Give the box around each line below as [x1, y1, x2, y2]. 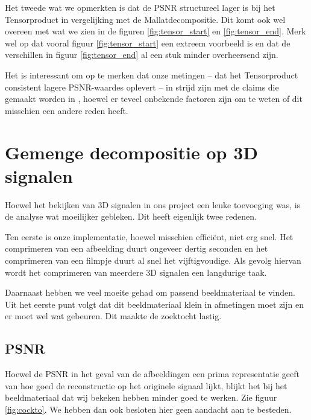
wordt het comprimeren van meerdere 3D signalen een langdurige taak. [5, 266, 267, 278]
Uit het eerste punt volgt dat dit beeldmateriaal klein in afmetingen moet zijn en [5, 297, 304, 310]
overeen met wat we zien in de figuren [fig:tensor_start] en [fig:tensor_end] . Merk [5, 25, 306, 37]
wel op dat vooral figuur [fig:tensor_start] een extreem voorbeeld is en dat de [5, 36, 291, 49]
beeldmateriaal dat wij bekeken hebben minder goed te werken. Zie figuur [5, 391, 277, 404]
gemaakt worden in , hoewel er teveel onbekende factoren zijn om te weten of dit [5, 92, 303, 105]
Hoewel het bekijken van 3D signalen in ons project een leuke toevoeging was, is [5, 198, 301, 211]
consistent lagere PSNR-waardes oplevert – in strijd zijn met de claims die [5, 80, 279, 93]
